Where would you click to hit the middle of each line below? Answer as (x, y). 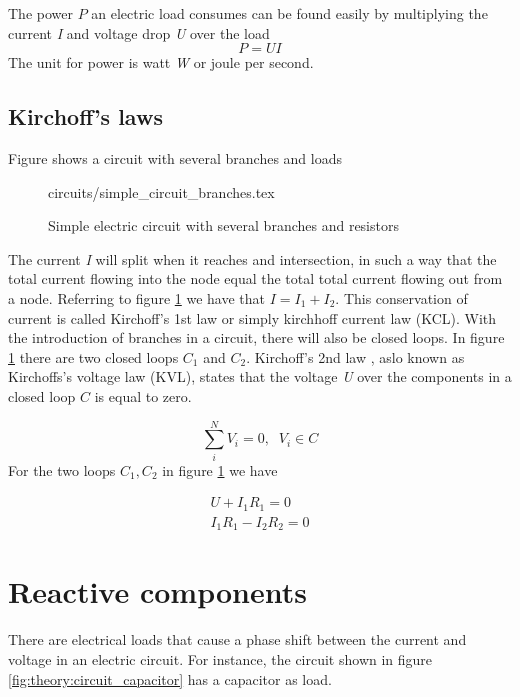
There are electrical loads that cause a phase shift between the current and (237, 639)
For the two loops (62, 469)
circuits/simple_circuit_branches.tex (161, 191)
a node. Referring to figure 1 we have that (136, 297)
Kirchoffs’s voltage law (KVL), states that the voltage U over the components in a (260, 376)
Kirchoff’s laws (85, 116)
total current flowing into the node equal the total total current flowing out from (255, 278)
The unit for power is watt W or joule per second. (161, 62)
